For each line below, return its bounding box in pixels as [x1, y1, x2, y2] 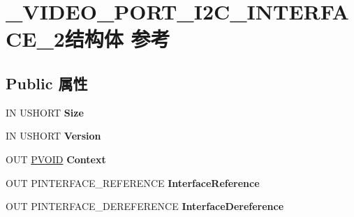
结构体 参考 [64, 24, 170, 53]
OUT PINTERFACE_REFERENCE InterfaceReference [6, 175, 260, 190]
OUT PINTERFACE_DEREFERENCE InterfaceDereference [6, 199, 284, 214]
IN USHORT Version [6, 128, 101, 143]
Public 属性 [6, 72, 88, 93]
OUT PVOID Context [6, 151, 106, 166]
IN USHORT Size [6, 105, 84, 119]
